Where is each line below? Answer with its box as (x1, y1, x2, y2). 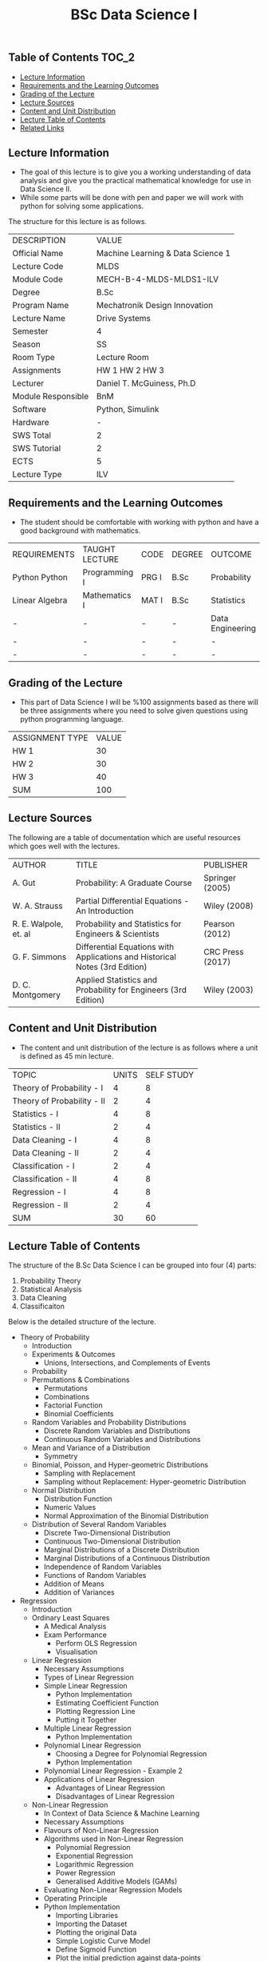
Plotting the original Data (55, 1928, 137, 1937)
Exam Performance (43, 1630, 108, 1640)
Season (12, 338, 41, 350)
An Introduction (75, 905, 134, 916)
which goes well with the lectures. (8, 841, 120, 851)
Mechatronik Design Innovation (96, 300, 214, 311)
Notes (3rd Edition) (75, 961, 148, 972)
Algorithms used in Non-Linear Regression (43, 1834, 183, 1844)
